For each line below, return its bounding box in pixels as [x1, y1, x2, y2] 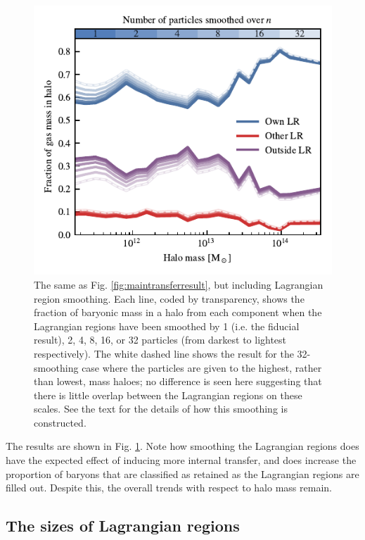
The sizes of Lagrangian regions [6, 515, 240, 536]
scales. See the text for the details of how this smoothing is [34, 401, 288, 416]
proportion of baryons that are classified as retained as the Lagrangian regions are [6, 466, 359, 481]
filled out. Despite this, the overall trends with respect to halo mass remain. [6, 480, 332, 495]
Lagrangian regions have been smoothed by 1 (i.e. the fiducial [34, 318, 300, 333]
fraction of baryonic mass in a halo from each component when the [34, 305, 322, 320]
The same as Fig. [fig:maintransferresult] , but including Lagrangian [34, 277, 324, 291]
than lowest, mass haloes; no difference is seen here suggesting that [34, 374, 322, 389]
